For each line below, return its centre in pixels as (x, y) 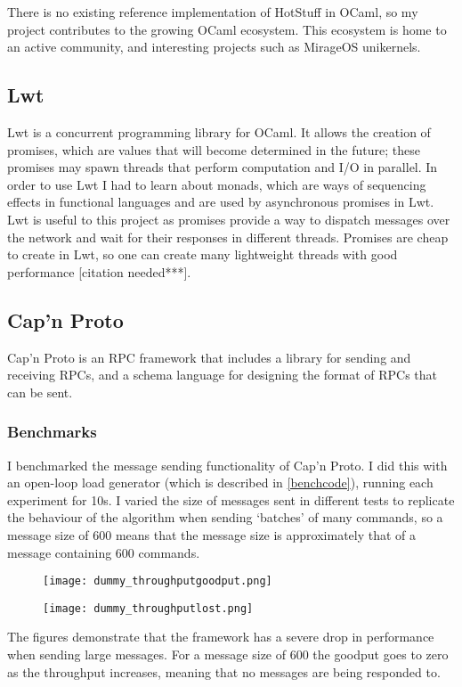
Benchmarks (52, 432)
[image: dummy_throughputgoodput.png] (158, 581)
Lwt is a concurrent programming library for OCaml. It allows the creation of (219, 131)
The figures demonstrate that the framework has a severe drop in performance (221, 637)
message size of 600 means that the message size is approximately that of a (212, 534)
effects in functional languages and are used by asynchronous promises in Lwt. (221, 202)
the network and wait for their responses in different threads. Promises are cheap (228, 237)
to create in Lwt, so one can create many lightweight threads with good (203, 254)
